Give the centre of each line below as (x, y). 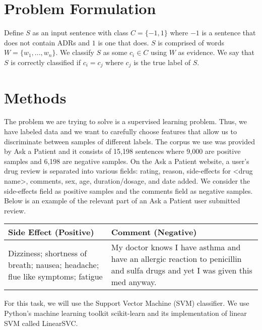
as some (115, 52)
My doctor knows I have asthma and (176, 247)
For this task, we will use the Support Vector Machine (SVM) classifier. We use (127, 303)
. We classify (75, 52)
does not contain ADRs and (47, 42)
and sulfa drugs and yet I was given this (182, 270)
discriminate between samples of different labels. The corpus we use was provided (130, 141)
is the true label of (162, 62)
